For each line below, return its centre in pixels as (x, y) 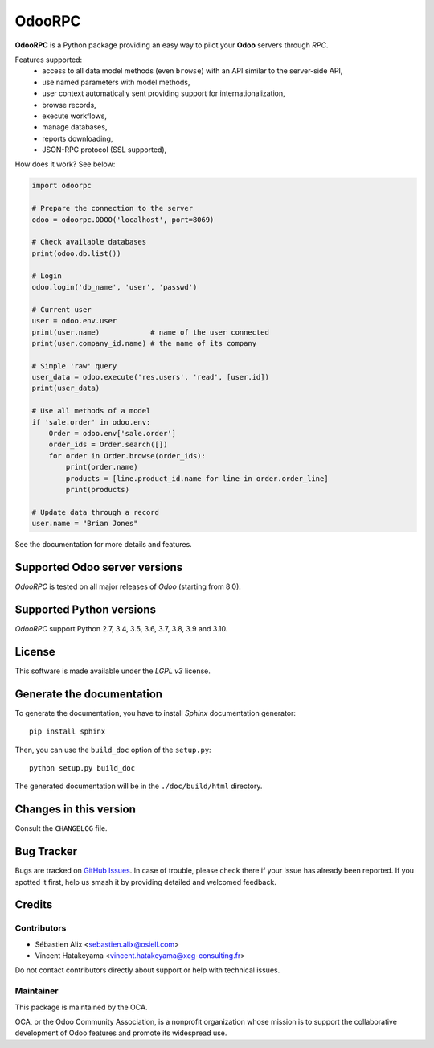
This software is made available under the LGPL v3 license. (113, 671)
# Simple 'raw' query (74, 366)
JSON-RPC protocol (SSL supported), (104, 150)
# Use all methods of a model (91, 411)
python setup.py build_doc (82, 768)
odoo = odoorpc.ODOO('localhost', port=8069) (123, 220)
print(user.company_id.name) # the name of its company (144, 343)
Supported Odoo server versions (99, 567)
